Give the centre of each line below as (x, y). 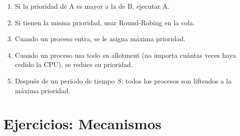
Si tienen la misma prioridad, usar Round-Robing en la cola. (105, 22)
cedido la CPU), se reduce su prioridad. (74, 64)
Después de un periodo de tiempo (65, 80)
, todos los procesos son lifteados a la (176, 80)
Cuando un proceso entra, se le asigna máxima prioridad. (100, 39)
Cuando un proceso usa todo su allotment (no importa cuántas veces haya (125, 55)
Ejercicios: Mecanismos (83, 124)
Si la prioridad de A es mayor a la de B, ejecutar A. (92, 6)
